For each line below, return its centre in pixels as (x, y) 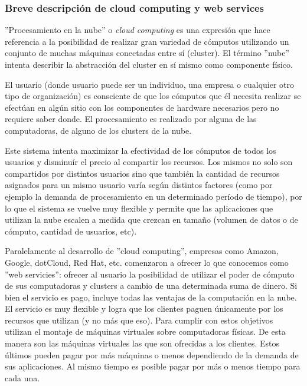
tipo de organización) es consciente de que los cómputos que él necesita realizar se (153, 96)
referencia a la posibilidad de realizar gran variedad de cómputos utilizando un (147, 41)
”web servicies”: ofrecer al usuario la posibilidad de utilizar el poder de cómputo (150, 274)
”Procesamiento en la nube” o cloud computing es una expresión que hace (138, 30)
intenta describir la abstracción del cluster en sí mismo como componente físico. (149, 64)
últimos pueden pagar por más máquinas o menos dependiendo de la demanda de (152, 354)
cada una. (22, 377)
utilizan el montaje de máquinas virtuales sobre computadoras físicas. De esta (145, 331)
